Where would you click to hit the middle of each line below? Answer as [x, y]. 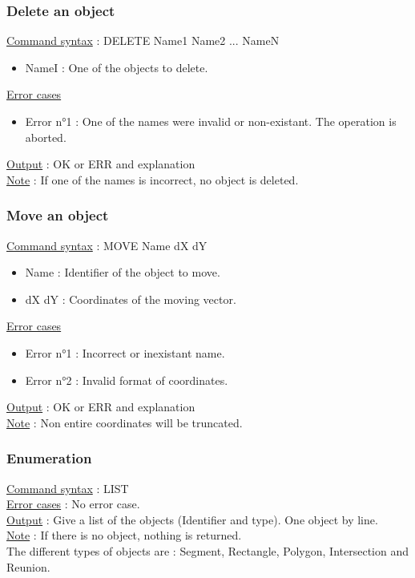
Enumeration [49, 458]
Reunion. [28, 566]
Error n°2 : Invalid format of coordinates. [127, 380]
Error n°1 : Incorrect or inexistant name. [125, 352]
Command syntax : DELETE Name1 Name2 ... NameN [143, 40]
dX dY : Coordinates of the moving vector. [131, 299]
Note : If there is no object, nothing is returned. [124, 535]
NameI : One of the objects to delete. [117, 67]
